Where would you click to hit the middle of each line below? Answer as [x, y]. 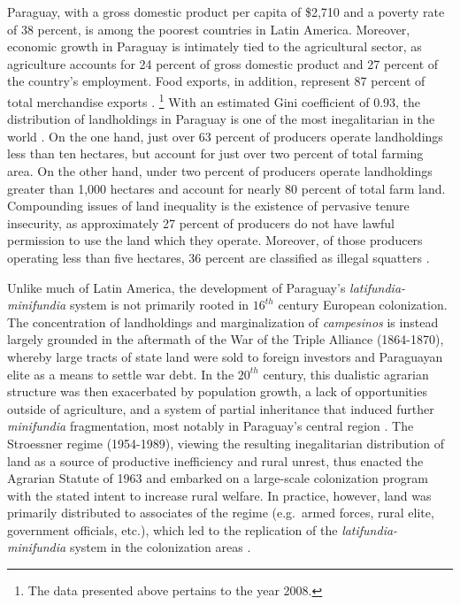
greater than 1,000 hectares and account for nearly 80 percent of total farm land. [226, 188]
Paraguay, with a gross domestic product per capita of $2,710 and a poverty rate [226, 11]
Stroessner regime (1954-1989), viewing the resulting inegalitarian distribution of [226, 443]
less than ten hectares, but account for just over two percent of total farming [215, 153]
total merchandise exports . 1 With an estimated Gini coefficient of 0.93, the [214, 100]
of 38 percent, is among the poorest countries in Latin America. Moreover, [209, 29]
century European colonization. [363, 305]
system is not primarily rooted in [159, 305]
